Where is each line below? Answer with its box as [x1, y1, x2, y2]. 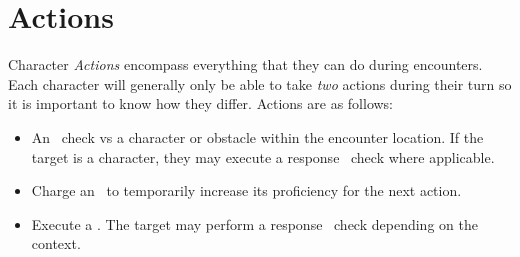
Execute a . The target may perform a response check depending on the [31, 213, 478, 234]
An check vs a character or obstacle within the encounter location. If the [31, 126, 484, 147]
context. [31, 233, 81, 254]
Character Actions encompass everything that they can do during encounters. [8, 54, 483, 75]
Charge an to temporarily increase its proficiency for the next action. [31, 180, 462, 201]
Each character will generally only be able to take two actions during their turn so [8, 73, 512, 94]
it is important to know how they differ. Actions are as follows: [8, 93, 394, 114]
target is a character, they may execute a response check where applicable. [31, 146, 495, 167]
